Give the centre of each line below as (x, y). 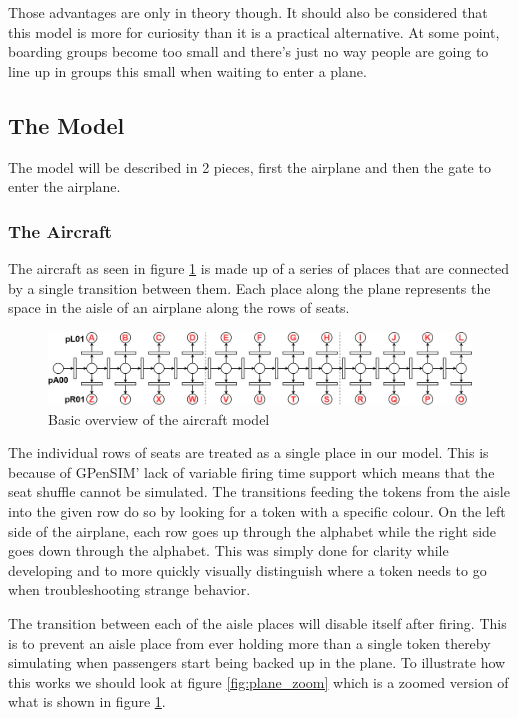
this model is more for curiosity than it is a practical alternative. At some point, (254, 31)
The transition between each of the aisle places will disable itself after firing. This (257, 622)
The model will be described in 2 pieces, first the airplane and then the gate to (249, 166)
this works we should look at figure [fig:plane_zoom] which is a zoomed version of (258, 681)
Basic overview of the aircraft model (159, 418)
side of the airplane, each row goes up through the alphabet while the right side (252, 530)
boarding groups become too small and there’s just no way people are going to (248, 51)
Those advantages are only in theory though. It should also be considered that (248, 12)
